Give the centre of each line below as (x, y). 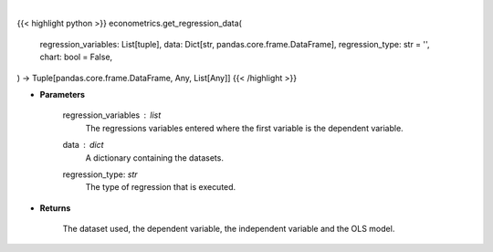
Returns (55, 208)
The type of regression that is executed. (161, 187)
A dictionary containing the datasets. (154, 157)
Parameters (63, 94)
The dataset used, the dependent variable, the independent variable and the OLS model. (229, 229)
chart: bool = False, (76, 57)
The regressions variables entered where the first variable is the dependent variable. (244, 128)
